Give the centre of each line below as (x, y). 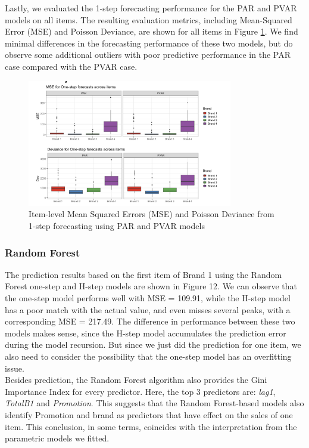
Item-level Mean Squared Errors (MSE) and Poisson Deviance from (152, 214)
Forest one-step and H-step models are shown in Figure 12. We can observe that (151, 286)
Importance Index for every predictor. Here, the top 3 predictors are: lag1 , (140, 391)
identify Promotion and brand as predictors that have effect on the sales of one (149, 415)
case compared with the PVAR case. (71, 66)
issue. (15, 368)
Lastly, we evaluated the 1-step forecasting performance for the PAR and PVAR (151, 8)
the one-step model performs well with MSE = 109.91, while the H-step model (148, 298)
